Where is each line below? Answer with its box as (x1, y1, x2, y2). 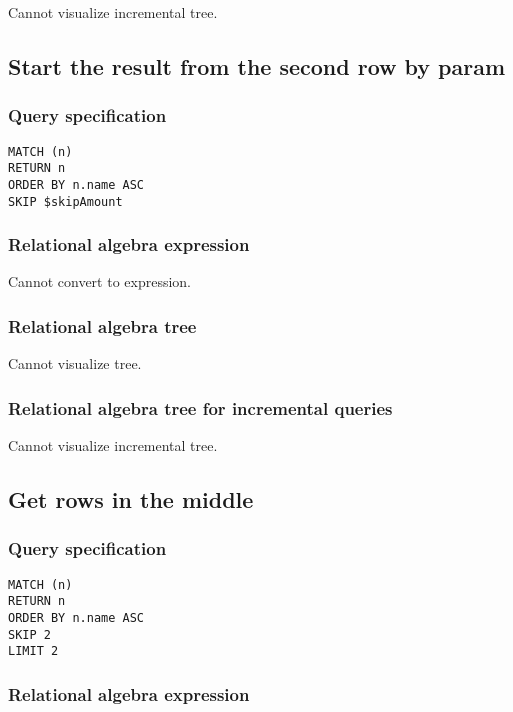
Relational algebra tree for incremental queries (8, 395, 393, 420)
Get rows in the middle (8, 484, 254, 515)
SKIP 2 (8, 627, 51, 642)
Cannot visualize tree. (8, 353, 142, 374)
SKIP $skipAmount (8, 194, 123, 209)
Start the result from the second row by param (8, 50, 506, 81)
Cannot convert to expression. (8, 271, 192, 292)
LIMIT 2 (8, 644, 59, 659)
